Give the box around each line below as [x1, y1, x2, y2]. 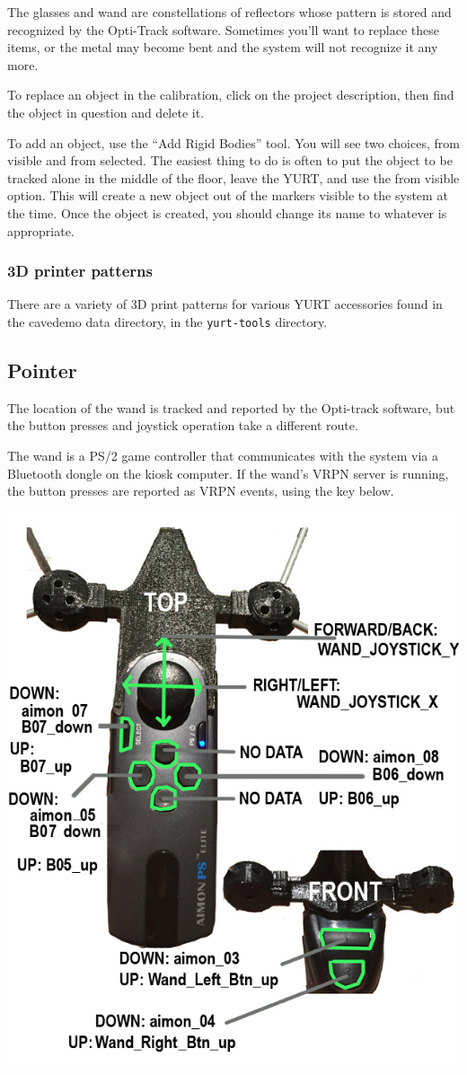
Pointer [7, 356, 77, 383]
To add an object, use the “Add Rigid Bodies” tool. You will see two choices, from [7, 133, 460, 152]
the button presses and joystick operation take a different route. [7, 416, 358, 435]
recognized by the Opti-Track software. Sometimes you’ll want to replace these [7, 20, 439, 39]
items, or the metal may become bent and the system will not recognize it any [7, 38, 438, 57]
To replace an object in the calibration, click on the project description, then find [7, 85, 454, 104]
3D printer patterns [7, 260, 153, 282]
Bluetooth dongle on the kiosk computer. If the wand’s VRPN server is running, [7, 463, 449, 482]
